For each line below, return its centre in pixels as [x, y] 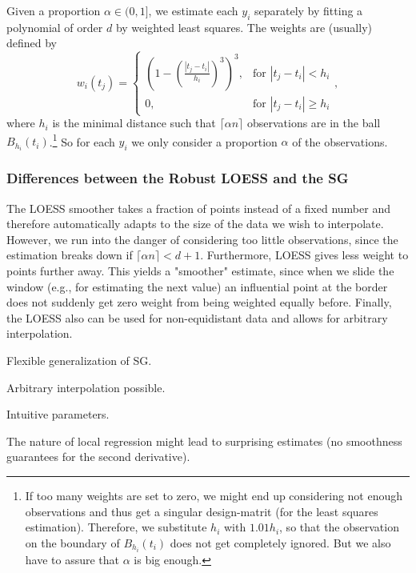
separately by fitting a [309, 10]
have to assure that [72, 559]
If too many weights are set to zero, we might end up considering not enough [214, 495]
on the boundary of [72, 542]
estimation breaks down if [70, 255]
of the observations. [340, 141]
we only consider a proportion [204, 141]
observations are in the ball [314, 123]
